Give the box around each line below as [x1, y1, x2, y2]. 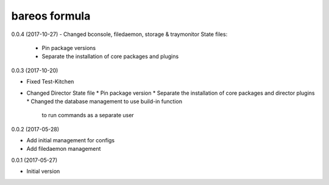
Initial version [26, 168, 60, 175]
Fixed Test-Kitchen [26, 78, 74, 85]
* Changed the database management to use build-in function [26, 98, 183, 105]
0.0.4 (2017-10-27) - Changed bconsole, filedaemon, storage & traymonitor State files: [11, 31, 228, 38]
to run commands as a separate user [41, 112, 134, 119]
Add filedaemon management [26, 145, 101, 153]
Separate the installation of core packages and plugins [41, 53, 179, 60]
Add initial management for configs [26, 137, 115, 144]
